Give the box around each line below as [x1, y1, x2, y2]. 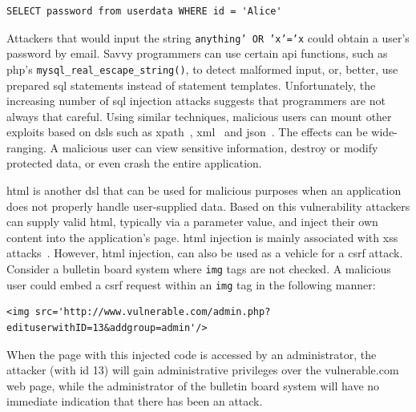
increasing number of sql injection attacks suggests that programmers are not [6, 92, 386, 109]
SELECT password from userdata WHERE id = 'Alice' [6, 6, 282, 17]
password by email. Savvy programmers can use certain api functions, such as [6, 45, 388, 62]
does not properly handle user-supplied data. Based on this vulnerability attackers [6, 197, 410, 214]
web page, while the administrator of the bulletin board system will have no [6, 377, 380, 394]
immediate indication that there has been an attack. [6, 393, 263, 410]
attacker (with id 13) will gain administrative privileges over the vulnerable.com [6, 362, 399, 378]
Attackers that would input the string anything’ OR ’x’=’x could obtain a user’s [6, 29, 410, 46]
